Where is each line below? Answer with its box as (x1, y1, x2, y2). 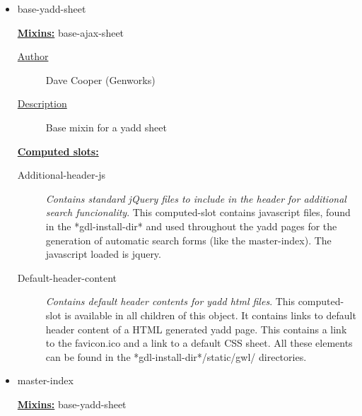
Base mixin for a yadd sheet (45, 119, 167, 134)
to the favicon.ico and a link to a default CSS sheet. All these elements (45, 335, 353, 350)
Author (17, 49, 49, 64)
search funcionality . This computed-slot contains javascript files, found (45, 205, 351, 220)
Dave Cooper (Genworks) (45, 72, 156, 87)
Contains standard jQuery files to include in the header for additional (45, 191, 346, 206)
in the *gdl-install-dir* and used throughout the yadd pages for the (45, 218, 337, 233)
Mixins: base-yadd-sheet (17, 396, 127, 411)
